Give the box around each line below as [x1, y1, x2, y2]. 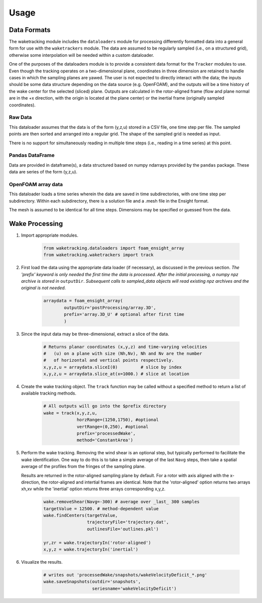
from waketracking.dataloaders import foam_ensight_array [43, 245, 184, 251]
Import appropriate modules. [21, 232, 79, 238]
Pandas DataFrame [9, 152, 55, 159]
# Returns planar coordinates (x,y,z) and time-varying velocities [43, 344, 208, 349]
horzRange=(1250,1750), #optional [77, 417, 159, 423]
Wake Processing [9, 219, 63, 228]
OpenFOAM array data [9, 181, 63, 188]
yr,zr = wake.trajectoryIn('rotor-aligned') [43, 540, 151, 545]
